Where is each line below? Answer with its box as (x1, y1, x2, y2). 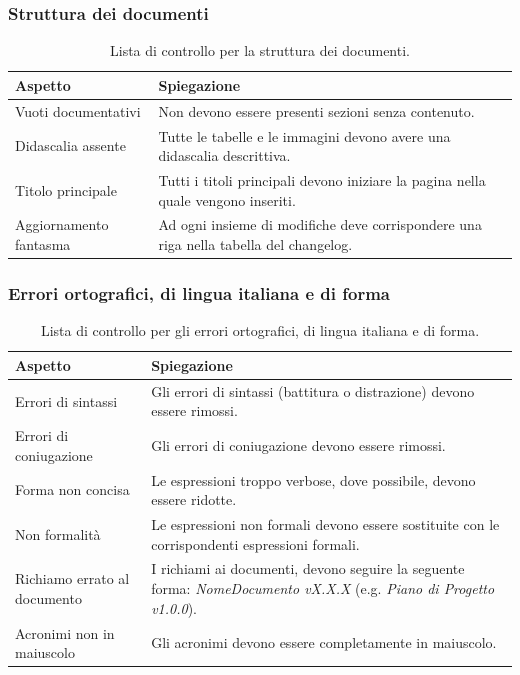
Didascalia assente (15, 135, 126, 156)
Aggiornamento (15, 214, 109, 235)
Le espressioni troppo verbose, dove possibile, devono (151, 469, 476, 490)
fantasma (15, 233, 71, 254)
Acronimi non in (15, 622, 115, 643)
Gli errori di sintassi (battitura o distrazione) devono (151, 380, 475, 401)
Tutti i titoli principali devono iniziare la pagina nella (158, 169, 486, 190)
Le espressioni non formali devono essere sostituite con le (151, 514, 500, 535)
